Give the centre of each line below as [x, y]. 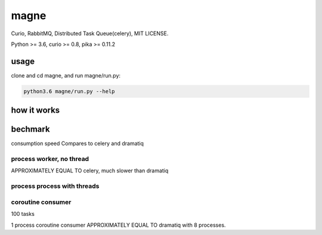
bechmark [30, 129]
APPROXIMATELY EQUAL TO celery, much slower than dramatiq [90, 171]
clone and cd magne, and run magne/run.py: [66, 75]
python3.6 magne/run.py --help [69, 91]
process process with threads [55, 186]
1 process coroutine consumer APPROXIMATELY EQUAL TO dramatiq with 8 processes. [118, 225]
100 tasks [23, 214]
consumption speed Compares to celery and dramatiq [78, 144]
